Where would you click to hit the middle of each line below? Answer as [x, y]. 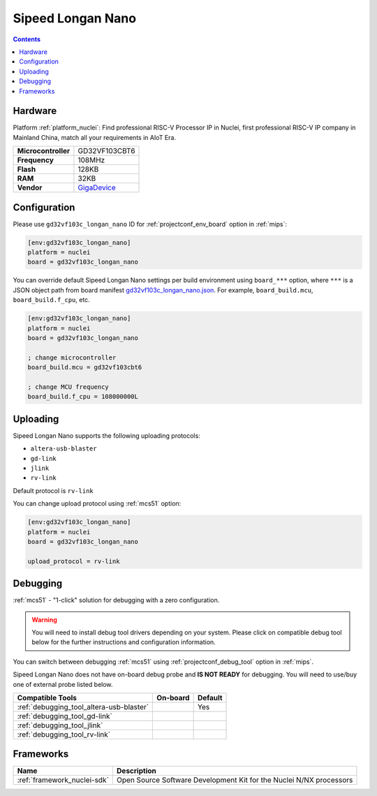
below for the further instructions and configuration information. [124, 642]
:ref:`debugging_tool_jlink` [60, 725]
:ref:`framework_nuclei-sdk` [63, 780]
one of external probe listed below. [63, 684]
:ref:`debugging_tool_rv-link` [64, 734]
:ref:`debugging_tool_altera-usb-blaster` [83, 706]
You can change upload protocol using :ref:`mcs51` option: [97, 504]
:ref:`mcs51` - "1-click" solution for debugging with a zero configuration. [116, 600]
